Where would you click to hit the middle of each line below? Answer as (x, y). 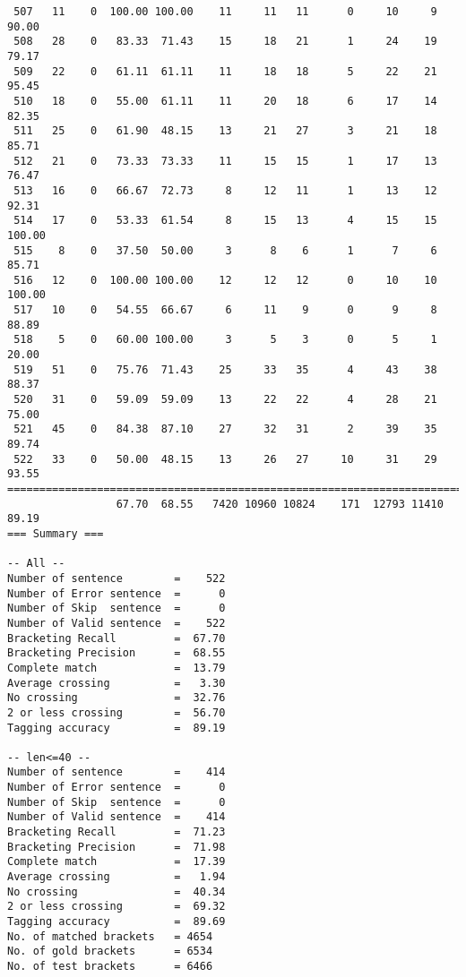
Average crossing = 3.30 (116, 683)
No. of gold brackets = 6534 (110, 951)
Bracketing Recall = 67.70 (116, 638)
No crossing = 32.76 (116, 698)
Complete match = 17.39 (116, 862)
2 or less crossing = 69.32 (116, 907)
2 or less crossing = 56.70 (116, 712)
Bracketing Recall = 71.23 (116, 832)
